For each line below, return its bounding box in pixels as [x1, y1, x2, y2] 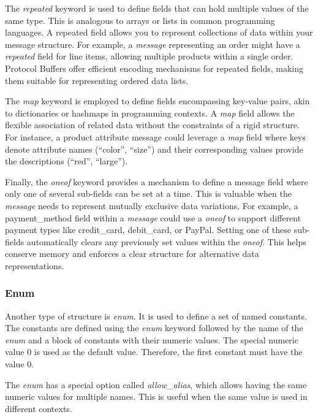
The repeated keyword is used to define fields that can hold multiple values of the [5, 2, 309, 14]
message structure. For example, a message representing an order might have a [5, 37, 300, 50]
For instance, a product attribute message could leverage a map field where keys [5, 130, 306, 143]
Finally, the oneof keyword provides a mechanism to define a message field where [5, 175, 308, 188]
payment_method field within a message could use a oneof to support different [5, 211, 301, 224]
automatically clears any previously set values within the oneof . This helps [26, 235, 306, 248]
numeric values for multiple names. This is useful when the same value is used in [5, 390, 308, 403]
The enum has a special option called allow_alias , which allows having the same [5, 378, 307, 391]
